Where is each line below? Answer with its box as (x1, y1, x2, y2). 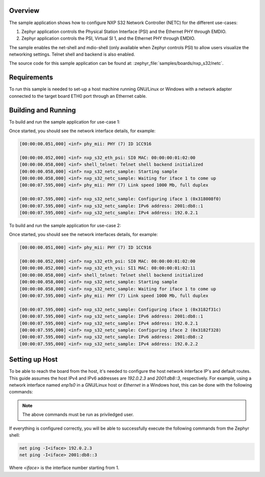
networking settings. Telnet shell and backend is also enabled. (9, 52, 135, 58)
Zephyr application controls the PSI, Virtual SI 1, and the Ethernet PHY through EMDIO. (21, 35, 196, 41)
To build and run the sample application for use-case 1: (9, 119, 120, 125)
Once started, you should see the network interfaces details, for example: (9, 232, 158, 238)
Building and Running (9, 106, 76, 114)
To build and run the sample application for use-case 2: (9, 222, 121, 228)
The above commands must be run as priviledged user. (22, 412, 134, 417)
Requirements (9, 73, 53, 82)
